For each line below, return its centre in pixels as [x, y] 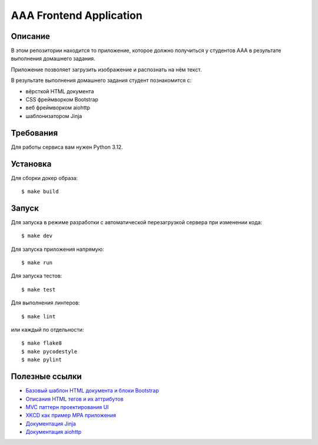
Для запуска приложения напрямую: [57, 249]
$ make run [37, 263]
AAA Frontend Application [77, 15]
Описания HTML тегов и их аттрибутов [74, 399]
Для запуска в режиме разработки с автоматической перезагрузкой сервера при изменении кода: [136, 222]
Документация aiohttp [54, 432]
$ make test [39, 289]
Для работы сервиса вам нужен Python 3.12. [67, 147]
